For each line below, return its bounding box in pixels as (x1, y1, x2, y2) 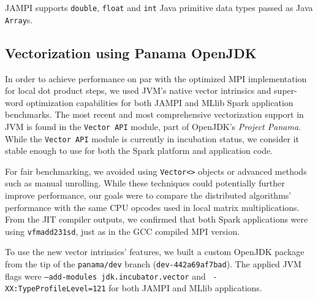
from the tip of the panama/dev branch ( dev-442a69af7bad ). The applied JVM (5, 258, 301, 270)
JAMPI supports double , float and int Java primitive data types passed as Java (5, 1, 313, 13)
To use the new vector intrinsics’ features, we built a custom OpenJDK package (5, 245, 305, 258)
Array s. (5, 13, 33, 26)
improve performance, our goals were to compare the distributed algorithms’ (5, 189, 292, 202)
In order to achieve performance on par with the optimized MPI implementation (5, 72, 307, 85)
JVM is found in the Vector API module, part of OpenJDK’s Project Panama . (5, 120, 301, 132)
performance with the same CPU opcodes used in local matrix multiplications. (5, 201, 300, 213)
